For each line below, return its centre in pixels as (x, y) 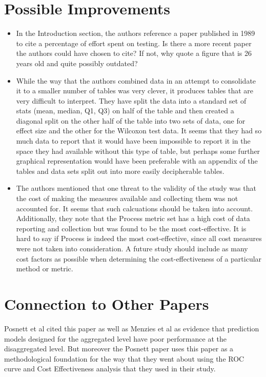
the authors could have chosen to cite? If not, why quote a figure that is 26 (134, 53)
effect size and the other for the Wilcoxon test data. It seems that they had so (139, 131)
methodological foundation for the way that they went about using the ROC (124, 358)
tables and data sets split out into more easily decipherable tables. (120, 171)
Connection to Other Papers (107, 303)
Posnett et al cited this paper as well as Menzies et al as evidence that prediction (132, 328)
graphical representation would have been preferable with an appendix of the (137, 161)
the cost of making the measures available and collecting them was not (127, 198)
